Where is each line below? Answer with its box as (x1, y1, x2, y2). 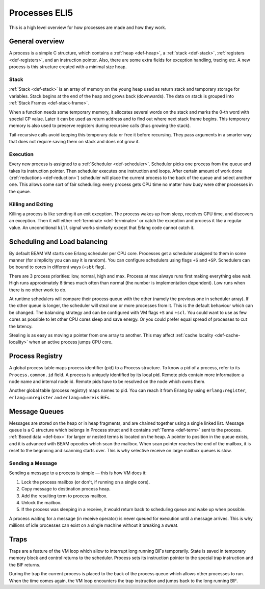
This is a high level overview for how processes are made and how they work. (9, 25, 166, 30)
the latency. (9, 323, 33, 329)
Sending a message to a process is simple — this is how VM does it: (9, 470, 147, 476)
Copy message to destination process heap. (21, 486, 110, 492)
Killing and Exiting (9, 201, 53, 207)
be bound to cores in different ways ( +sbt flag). (9, 264, 106, 270)
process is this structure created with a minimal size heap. (9, 64, 127, 70)
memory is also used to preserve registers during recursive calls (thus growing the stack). (9, 123, 191, 128)
